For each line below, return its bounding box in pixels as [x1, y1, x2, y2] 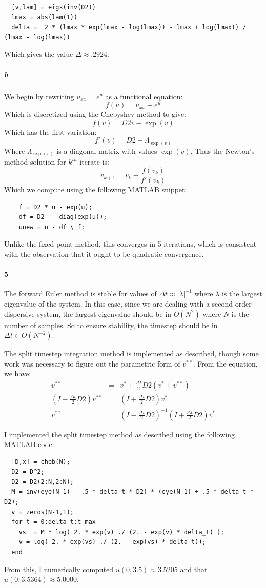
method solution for [4, 156, 66, 167]
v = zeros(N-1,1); [11, 508, 74, 516]
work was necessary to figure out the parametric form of [4, 358, 180, 369]
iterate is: [79, 156, 109, 167]
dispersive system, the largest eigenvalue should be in [4, 308, 172, 319]
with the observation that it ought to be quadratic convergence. [4, 248, 204, 259]
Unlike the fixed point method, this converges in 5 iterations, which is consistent [4, 238, 257, 249]
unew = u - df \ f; [18, 223, 85, 231]
